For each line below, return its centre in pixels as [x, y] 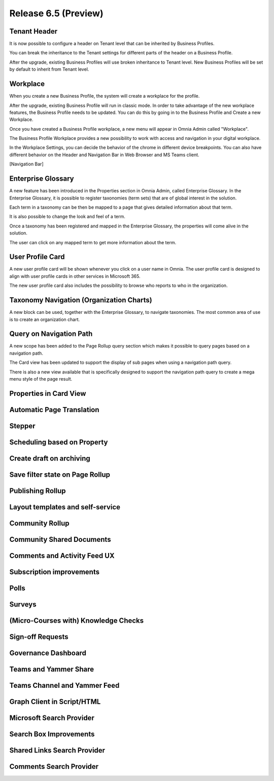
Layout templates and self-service [65, 507]
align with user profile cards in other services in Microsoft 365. [75, 276]
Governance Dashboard [48, 653]
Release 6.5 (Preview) [56, 13]
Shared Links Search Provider [57, 750]
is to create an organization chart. [45, 319]
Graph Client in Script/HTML [55, 702]
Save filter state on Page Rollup [60, 474]
